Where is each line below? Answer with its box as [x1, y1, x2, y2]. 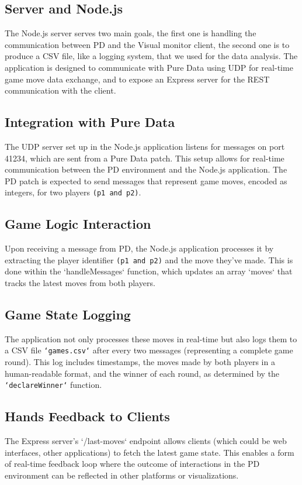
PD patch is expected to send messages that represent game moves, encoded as [5, 174, 287, 187]
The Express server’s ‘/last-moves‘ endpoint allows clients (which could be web [5, 435, 287, 447]
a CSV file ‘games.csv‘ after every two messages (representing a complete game [5, 344, 293, 356]
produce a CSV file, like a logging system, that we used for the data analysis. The [5, 50, 298, 62]
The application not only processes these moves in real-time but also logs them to [5, 332, 297, 345]
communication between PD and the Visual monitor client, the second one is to [5, 38, 290, 50]
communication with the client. [5, 84, 116, 97]
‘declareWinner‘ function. [5, 379, 102, 391]
